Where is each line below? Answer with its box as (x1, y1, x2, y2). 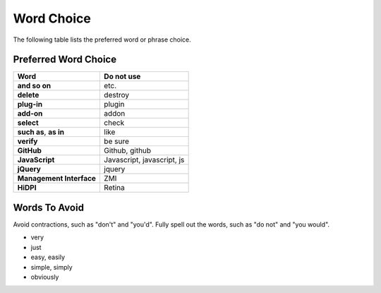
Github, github (103, 145, 152, 155)
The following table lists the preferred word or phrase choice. (13, 35, 191, 44)
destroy (103, 90, 130, 100)
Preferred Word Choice (13, 54, 116, 66)
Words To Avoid (13, 201, 85, 213)
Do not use (103, 71, 141, 81)
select (17, 118, 39, 128)
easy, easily (30, 253, 66, 261)
